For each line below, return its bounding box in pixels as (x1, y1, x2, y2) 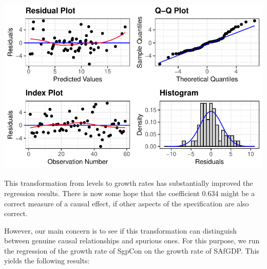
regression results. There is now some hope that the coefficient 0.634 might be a (4, 187, 255, 198)
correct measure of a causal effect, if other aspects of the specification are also (4, 198, 249, 208)
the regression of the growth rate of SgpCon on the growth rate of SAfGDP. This (4, 245, 259, 256)
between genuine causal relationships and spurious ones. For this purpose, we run (4, 235, 260, 246)
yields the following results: (4, 255, 90, 266)
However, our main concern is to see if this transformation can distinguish (4, 225, 237, 236)
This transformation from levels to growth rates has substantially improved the (4, 178, 253, 188)
